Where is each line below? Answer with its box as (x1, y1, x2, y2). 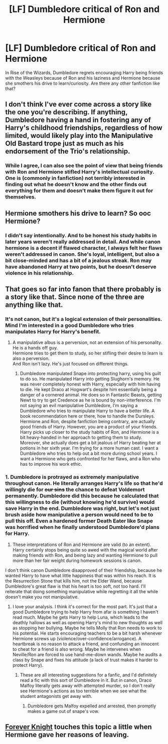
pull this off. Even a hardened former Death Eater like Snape (5, 517, 153, 524)
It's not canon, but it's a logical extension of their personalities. (5, 315, 162, 322)
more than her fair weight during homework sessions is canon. (12, 557, 142, 564)
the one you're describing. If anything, (5, 108, 128, 116)
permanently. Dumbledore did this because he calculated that (5, 492, 159, 499)
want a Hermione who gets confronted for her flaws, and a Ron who (20, 456, 160, 462)
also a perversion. (12, 355, 50, 361)
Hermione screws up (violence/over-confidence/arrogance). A (12, 635, 142, 641)
